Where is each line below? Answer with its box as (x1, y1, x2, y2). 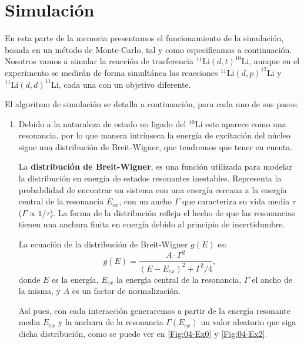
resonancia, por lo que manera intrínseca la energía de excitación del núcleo (18, 129, 290, 141)
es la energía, (52, 273, 99, 285)
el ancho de (252, 273, 293, 285)
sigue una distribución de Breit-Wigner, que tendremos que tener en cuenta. (18, 140, 293, 153)
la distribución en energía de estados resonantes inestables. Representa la (18, 172, 282, 184)
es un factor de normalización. (72, 285, 181, 297)
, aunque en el (249, 55, 300, 67)
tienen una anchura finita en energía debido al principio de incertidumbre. (18, 218, 285, 230)
